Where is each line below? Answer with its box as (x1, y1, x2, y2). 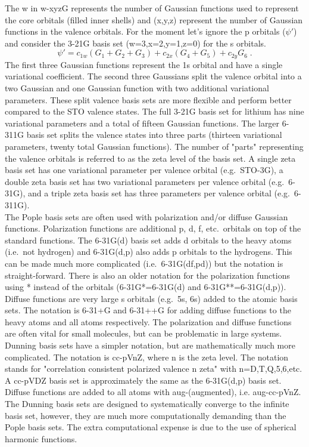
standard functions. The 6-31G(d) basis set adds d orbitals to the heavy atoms (5, 233, 292, 246)
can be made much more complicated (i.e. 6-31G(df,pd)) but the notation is (5, 257, 283, 269)
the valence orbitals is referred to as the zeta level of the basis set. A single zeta (5, 152, 296, 164)
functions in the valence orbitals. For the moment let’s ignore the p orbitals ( (5, 25, 286, 38)
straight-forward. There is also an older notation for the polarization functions (5, 269, 290, 281)
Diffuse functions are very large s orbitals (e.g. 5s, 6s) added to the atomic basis (5, 292, 298, 304)
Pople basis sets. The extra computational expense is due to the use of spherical (5, 421, 296, 433)
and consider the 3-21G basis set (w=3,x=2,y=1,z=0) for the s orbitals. (5, 36, 266, 49)
